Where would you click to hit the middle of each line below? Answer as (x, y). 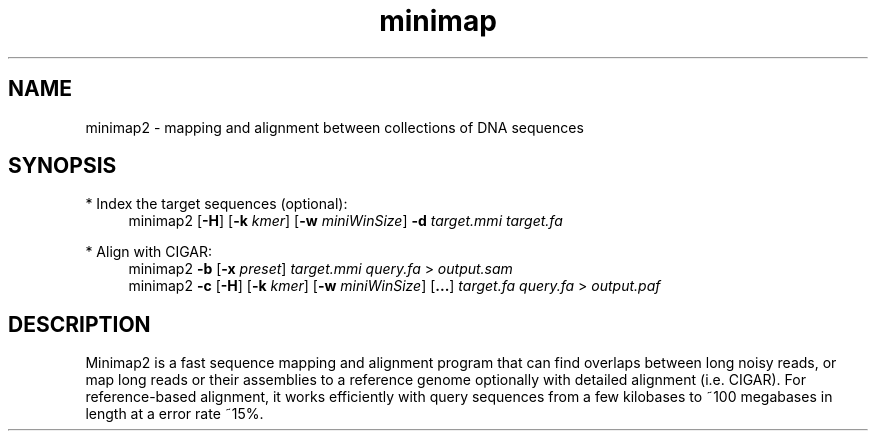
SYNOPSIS (62, 166)
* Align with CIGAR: (149, 252)
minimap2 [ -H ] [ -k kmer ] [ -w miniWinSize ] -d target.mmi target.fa (345, 221)
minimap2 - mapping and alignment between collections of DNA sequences (334, 127)
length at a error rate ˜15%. (174, 414)
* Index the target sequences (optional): (216, 204)
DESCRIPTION (79, 324)
